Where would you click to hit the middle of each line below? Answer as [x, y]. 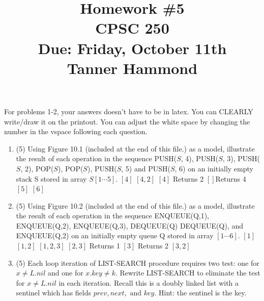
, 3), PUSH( [241, 158]
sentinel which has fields [54, 293]
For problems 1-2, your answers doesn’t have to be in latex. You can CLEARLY [129, 111]
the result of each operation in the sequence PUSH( [96, 158]
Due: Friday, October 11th [132, 48]
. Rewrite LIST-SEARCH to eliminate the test [188, 273]
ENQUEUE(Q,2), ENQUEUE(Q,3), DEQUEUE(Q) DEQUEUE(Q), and [129, 225]
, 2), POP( [37, 168]
